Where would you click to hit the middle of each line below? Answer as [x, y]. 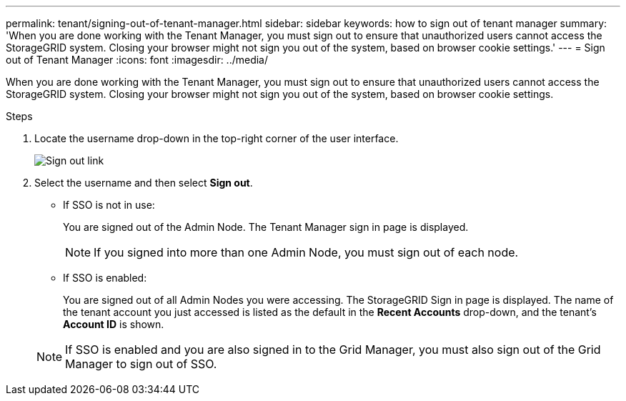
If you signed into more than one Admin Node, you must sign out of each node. [306, 252]
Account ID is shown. [114, 324]
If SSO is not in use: [109, 205]
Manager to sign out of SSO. [141, 364]
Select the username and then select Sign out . [144, 183]
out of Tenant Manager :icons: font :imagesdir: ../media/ [137, 60]
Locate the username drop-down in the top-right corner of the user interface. [217, 138]
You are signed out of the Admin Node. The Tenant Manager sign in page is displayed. [266, 227]
